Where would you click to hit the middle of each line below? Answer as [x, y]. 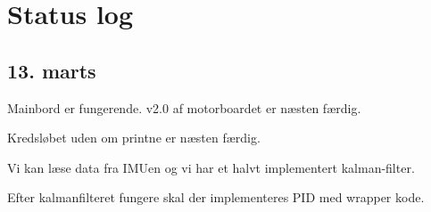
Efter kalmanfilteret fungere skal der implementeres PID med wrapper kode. [216, 197]
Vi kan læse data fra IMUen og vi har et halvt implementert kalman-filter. [211, 167]
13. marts [52, 70]
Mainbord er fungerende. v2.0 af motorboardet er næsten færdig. [184, 107]
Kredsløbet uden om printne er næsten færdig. [134, 138]
